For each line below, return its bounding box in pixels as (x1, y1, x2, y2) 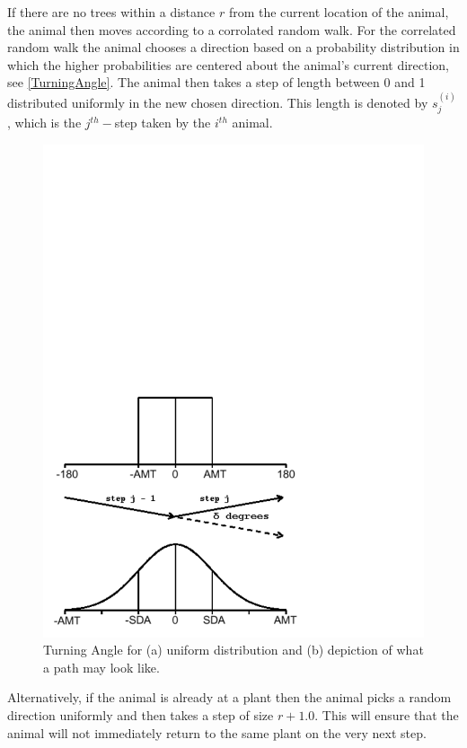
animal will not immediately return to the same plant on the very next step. (7, 723, 427, 742)
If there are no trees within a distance (7, 3, 216, 21)
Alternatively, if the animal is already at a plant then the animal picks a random (7, 688, 452, 707)
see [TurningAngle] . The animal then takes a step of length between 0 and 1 (7, 73, 426, 92)
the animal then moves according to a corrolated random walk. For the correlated (7, 20, 456, 39)
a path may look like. (43, 657, 160, 676)
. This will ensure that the (314, 706, 459, 725)
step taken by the (114, 113, 211, 132)
